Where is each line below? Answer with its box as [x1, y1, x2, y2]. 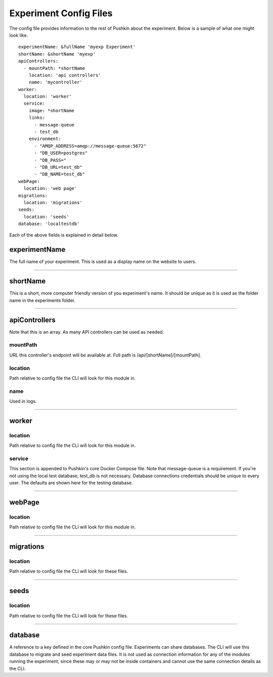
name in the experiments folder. [9, 297, 76, 303]
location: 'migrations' [23, 200, 83, 205]
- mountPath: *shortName [23, 65, 85, 71]
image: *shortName [28, 108, 75, 113]
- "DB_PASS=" [34, 157, 67, 163]
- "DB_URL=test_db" [34, 164, 83, 170]
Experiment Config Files [9, 8, 113, 19]
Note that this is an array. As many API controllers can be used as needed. [9, 329, 164, 335]
